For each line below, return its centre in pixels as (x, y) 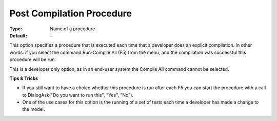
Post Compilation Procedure (71, 13)
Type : (16, 29)
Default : (18, 35)
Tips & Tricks (24, 78)
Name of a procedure (73, 29)
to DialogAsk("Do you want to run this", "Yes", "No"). (78, 95)
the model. (34, 109)
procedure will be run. (33, 59)
